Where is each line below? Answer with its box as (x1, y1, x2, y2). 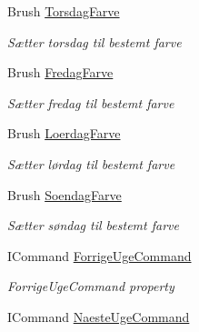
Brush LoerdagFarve (7, 124, 121, 143)
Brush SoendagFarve (7, 185, 122, 204)
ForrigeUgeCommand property (7, 277, 174, 296)
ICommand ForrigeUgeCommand (7, 246, 192, 265)
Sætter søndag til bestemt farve (7, 216, 179, 235)
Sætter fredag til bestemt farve (7, 93, 174, 112)
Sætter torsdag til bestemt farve (7, 32, 182, 51)
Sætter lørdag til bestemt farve (7, 154, 175, 173)
